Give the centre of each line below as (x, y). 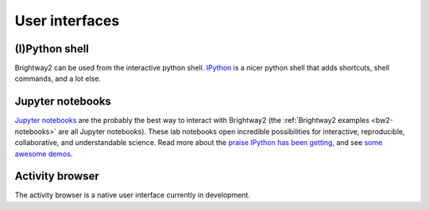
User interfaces (67, 21)
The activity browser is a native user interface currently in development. (132, 195)
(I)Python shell (52, 49)
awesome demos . (44, 154)
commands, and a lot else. (58, 78)
